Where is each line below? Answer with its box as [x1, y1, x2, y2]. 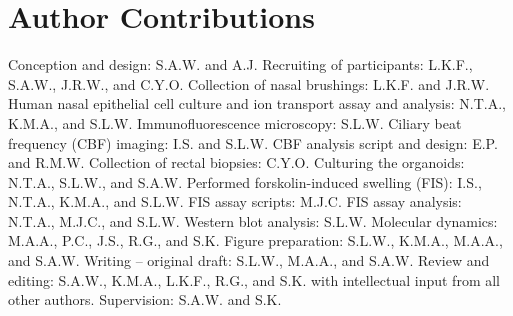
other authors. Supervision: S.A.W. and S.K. [8, 289, 282, 310]
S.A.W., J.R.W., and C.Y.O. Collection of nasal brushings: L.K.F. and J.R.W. [8, 73, 490, 94]
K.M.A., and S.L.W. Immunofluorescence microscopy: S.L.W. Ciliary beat [8, 112, 462, 133]
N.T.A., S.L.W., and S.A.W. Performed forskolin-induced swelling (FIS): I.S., [8, 171, 482, 192]
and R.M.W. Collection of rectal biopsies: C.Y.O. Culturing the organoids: [8, 152, 465, 173]
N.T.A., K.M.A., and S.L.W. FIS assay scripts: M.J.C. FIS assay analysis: [8, 191, 462, 212]
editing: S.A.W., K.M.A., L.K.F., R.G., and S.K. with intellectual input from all [8, 269, 500, 290]
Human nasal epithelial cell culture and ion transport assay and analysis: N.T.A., [8, 93, 507, 114]
